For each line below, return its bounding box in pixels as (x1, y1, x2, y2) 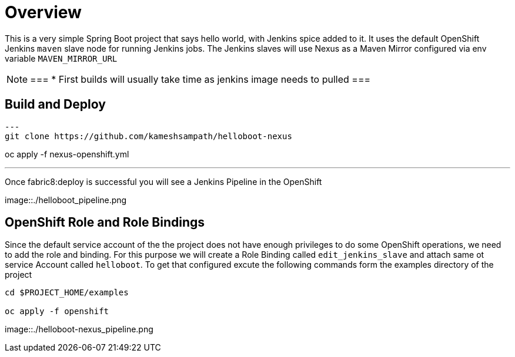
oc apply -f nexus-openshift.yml (5, 149, 129, 159)
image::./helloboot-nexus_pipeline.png (5, 324, 153, 335)
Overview (5, 2, 82, 22)
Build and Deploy (5, 97, 106, 112)
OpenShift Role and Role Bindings (5, 215, 205, 230)
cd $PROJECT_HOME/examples (5, 288, 129, 298)
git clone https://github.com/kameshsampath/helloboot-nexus (5, 131, 292, 141)
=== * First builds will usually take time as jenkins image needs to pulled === (30, 73, 371, 85)
